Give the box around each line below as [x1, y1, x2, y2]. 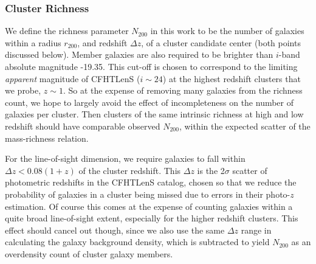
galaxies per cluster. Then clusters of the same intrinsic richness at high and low [5, 108, 304, 120]
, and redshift [77, 36, 128, 49]
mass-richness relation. [5, 131, 89, 144]
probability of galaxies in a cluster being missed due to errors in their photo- [5, 187, 290, 200]
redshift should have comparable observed [5, 119, 160, 132]
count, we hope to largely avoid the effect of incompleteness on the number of [5, 96, 294, 108]
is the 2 [197, 164, 225, 176]
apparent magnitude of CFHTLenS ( [5, 72, 140, 85]
